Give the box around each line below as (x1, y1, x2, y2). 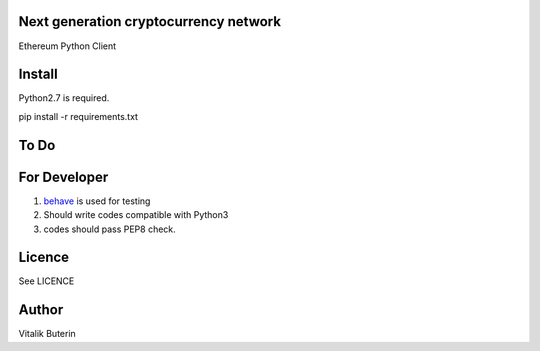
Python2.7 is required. (18, 92, 110, 104)
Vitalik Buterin (18, 328, 77, 340)
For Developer (18, 168, 109, 185)
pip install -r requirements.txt (18, 110, 139, 122)
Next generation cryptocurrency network (18, 13, 282, 30)
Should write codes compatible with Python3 (43, 209, 229, 221)
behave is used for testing (43, 195, 151, 207)
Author (18, 301, 64, 319)
